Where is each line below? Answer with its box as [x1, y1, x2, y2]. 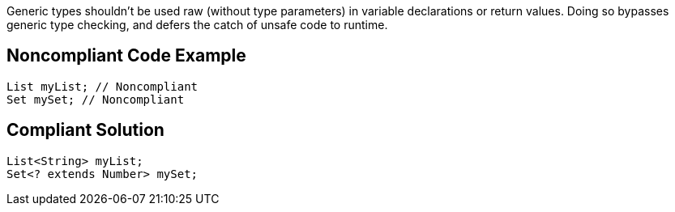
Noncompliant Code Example [6, 45, 246, 66]
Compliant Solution [6, 120, 164, 141]
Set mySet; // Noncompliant [6, 92, 185, 106]
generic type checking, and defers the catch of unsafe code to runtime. [6, 18, 388, 32]
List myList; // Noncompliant [6, 79, 199, 93]
